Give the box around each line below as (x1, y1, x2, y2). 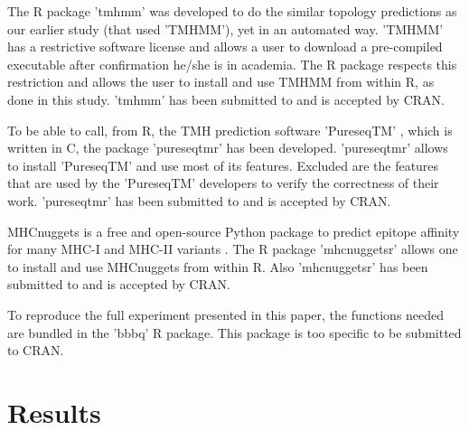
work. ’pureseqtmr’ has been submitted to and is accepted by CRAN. (7, 191, 391, 210)
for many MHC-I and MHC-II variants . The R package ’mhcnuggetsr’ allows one (7, 239, 458, 258)
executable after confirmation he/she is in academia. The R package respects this (7, 54, 457, 73)
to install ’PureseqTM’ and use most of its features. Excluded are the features (7, 155, 439, 174)
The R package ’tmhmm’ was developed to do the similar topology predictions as (7, 2, 457, 20)
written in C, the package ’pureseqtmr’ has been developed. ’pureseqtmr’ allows (7, 138, 448, 157)
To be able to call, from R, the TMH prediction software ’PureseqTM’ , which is (7, 120, 453, 139)
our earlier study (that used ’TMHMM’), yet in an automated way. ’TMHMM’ (7, 19, 444, 38)
